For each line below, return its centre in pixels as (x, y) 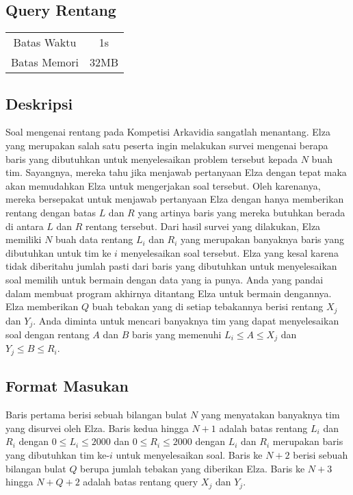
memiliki (24, 239)
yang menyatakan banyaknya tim (270, 415)
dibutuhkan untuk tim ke (58, 252)
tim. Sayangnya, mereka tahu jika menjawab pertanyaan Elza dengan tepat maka (176, 172)
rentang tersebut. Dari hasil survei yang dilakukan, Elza (203, 226)
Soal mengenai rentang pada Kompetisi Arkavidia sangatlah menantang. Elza (168, 132)
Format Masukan (67, 386)
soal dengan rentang (48, 334)
